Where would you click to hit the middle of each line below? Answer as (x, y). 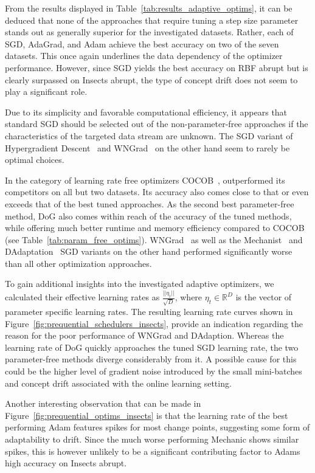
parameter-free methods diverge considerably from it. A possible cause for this (151, 359)
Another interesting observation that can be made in (103, 403)
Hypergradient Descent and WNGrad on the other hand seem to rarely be (147, 147)
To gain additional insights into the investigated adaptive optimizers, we (140, 284)
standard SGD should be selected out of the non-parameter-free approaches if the (157, 124)
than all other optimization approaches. (78, 263)
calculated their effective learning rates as (82, 297)
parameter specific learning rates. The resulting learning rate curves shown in (149, 311)
